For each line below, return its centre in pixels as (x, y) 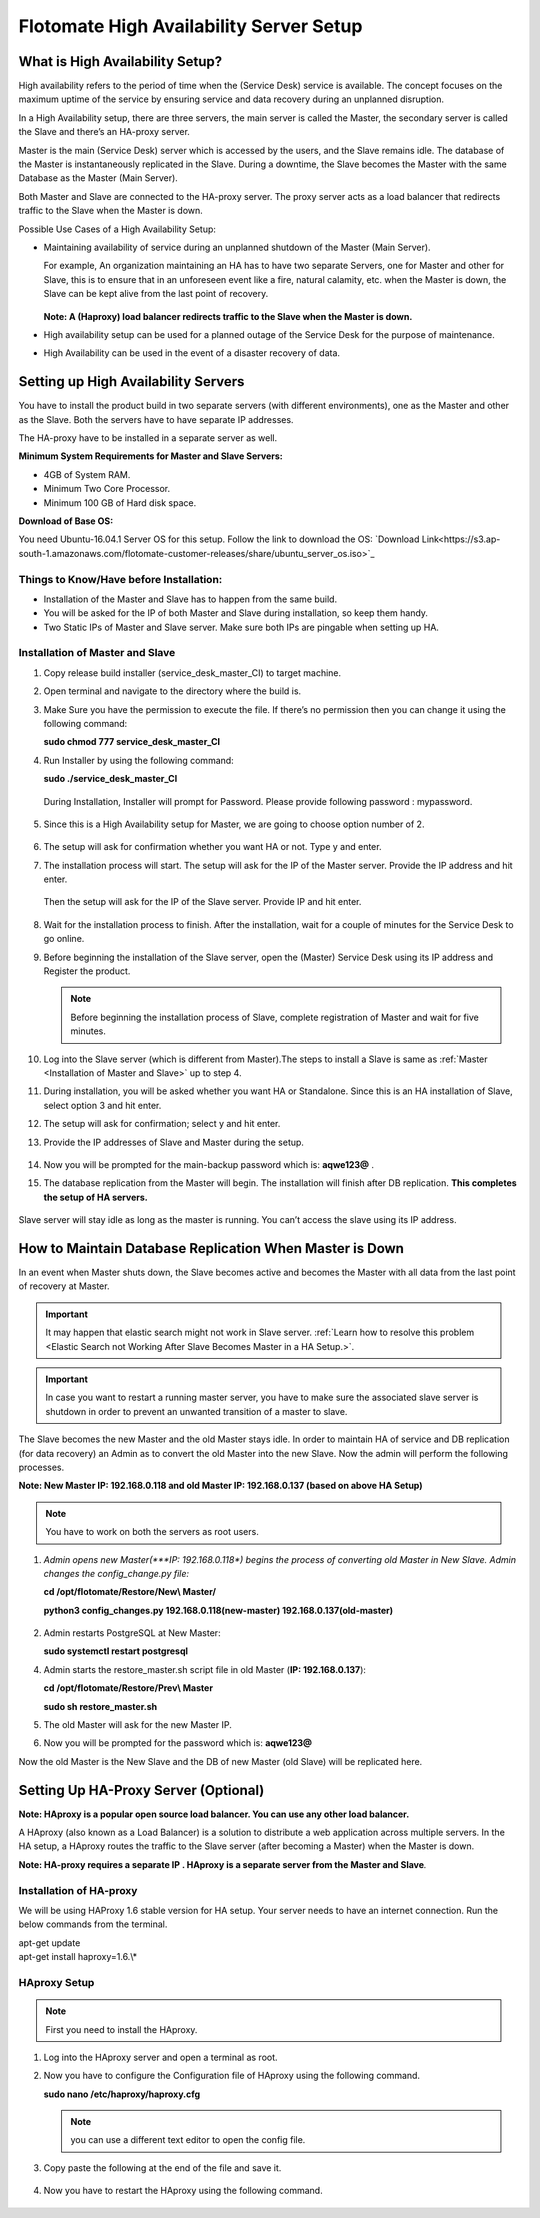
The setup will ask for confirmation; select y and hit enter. (162, 1124)
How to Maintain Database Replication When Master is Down (211, 1248)
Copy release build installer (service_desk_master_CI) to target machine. (192, 672)
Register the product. (87, 971)
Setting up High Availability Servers (131, 381)
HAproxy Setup (56, 1982)
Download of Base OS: (66, 521)
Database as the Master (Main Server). (98, 178)
